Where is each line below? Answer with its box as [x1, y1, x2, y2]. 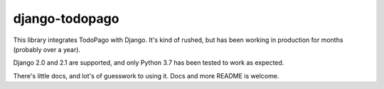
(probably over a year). [13, 45, 81, 53]
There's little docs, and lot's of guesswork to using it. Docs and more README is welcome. [13, 71, 279, 80]
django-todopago [13, 11, 119, 26]
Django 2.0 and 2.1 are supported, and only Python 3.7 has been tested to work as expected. [13, 58, 284, 67]
